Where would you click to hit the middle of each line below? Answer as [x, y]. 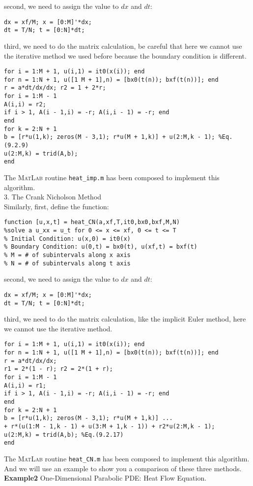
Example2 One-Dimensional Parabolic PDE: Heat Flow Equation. [105, 478]
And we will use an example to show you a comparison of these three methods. [123, 468]
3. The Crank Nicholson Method [53, 197]
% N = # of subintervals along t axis [67, 263]
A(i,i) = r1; [25, 385]
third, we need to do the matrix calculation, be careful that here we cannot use [123, 46]
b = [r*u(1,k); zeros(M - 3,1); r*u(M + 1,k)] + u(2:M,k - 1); [110, 137]
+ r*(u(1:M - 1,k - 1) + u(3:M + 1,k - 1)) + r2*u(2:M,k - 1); [110, 426]
